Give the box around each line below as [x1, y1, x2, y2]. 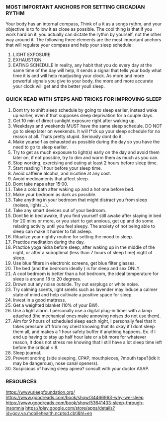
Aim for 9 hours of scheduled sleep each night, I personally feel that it [12, 318, 156, 324]
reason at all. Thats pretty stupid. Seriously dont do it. [12, 133, 123, 140]
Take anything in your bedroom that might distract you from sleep [12, 197, 148, 203]
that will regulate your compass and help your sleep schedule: [5, 42, 133, 48]
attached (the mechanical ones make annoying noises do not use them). [12, 313, 161, 319]
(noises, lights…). [12, 202, 49, 208]
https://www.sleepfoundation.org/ [5, 389, 75, 395]
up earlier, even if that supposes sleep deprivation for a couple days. [12, 112, 154, 118]
